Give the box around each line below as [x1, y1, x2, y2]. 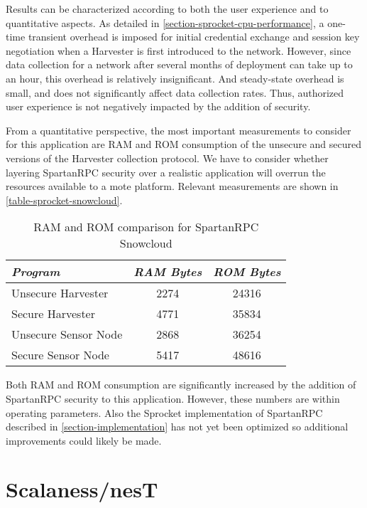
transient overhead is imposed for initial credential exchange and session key [28, 29, 360, 44]
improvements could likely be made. [6, 433, 162, 448]
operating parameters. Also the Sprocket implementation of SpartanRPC [6, 405, 323, 420]
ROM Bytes [213, 263, 281, 280]
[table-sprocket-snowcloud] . [6, 192, 123, 207]
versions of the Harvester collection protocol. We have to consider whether [6, 150, 329, 165]
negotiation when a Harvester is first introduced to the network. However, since [6, 43, 351, 58]
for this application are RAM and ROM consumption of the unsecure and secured [6, 137, 361, 152]
